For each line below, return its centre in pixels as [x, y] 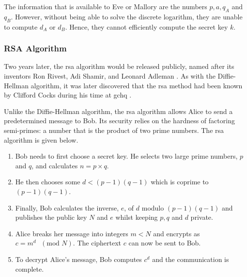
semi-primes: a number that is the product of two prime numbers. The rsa [114, 130]
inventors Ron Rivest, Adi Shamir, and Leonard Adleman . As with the [110, 76]
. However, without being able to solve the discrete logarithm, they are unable [127, 16]
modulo [153, 207]
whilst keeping [137, 217]
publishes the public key [51, 217]
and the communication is [191, 259]
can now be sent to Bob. [165, 243]
